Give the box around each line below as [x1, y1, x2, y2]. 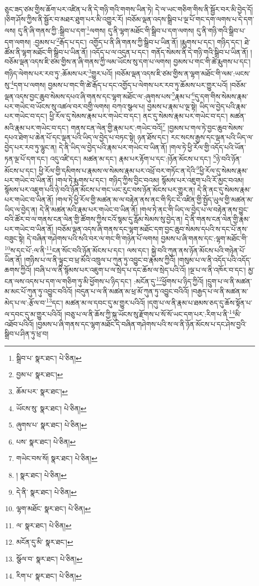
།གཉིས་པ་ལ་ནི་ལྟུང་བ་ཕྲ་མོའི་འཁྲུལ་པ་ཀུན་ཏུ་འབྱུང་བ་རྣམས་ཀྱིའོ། [24, 255, 175, 265]
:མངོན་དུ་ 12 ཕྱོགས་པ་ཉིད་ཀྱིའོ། [134, 275, 204, 286]
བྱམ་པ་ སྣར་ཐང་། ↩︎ [16, 369, 63, 380]
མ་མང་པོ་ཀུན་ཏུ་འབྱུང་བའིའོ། [4, 286, 73, 296]
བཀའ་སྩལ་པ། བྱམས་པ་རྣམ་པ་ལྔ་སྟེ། [112, 101, 197, 111]
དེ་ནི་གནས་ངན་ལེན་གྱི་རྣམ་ [184, 214, 250, 224]
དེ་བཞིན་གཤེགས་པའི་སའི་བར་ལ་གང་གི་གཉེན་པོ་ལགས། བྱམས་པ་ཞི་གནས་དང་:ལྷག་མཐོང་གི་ [26, 233, 248, 244]
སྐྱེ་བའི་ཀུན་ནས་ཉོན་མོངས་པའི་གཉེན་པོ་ [151, 245, 246, 255]
